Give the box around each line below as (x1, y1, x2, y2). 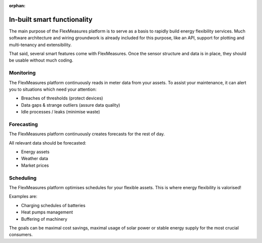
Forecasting (9, 121, 38, 128)
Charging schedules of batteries (21, 202, 86, 208)
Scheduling (9, 175, 37, 181)
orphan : (9, 3, 26, 8)
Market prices (21, 162, 49, 168)
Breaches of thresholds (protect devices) (21, 95, 103, 101)
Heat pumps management (21, 209, 73, 215)
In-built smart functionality (9, 15, 93, 24)
